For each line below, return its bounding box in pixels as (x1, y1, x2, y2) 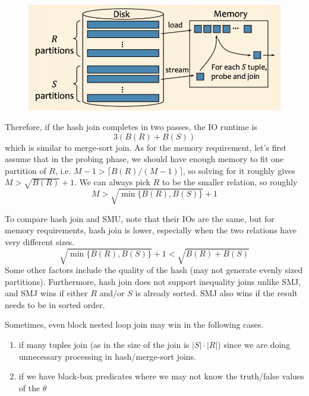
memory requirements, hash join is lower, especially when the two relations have (5, 224, 297, 236)
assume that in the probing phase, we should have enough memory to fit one (5, 153, 283, 165)
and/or (99, 287, 125, 299)
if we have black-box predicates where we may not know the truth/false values (18, 370, 304, 382)
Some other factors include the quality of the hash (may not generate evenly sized (5, 264, 303, 276)
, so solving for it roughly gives (182, 164, 295, 176)
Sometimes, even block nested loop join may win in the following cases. (5, 318, 264, 331)
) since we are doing (217, 338, 291, 351)
